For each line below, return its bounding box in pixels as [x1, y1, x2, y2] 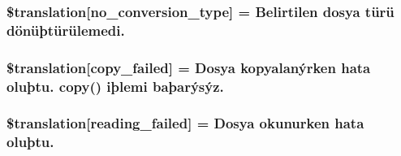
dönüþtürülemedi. [6, 19, 125, 40]
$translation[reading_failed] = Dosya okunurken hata [6, 113, 364, 133]
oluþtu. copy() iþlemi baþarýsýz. [6, 76, 224, 96]
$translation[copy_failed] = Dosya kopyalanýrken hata [6, 57, 371, 77]
